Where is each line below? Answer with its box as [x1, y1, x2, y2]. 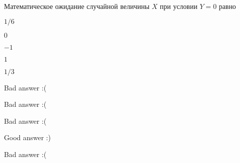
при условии [159, 1, 198, 11]
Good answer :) [4, 132, 51, 143]
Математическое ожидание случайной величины [4, 1, 150, 11]
